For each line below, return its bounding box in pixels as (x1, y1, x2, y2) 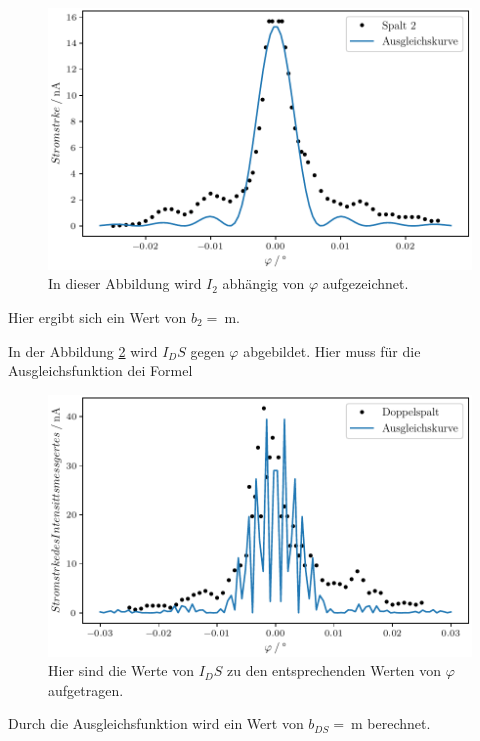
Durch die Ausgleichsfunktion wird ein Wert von (8, 713, 304, 734)
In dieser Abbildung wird (48, 273, 202, 294)
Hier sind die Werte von (48, 660, 194, 681)
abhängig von (222, 273, 305, 294)
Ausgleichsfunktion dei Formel (8, 360, 193, 381)
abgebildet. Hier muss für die (243, 340, 421, 361)
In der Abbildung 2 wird (8, 340, 158, 361)
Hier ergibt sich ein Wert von (8, 307, 187, 327)
